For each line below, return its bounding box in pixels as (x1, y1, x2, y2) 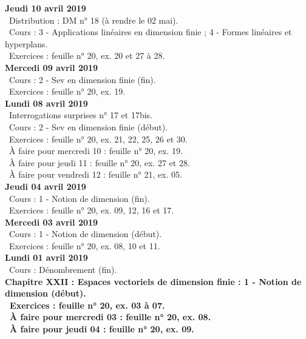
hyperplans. (5, 37, 48, 50)
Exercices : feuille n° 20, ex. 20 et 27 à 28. (8, 49, 165, 62)
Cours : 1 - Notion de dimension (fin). (8, 192, 150, 204)
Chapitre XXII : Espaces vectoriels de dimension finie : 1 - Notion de (5, 275, 302, 287)
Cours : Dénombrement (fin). (8, 263, 117, 276)
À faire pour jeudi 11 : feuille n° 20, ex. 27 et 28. (8, 156, 190, 169)
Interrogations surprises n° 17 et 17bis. (8, 109, 153, 121)
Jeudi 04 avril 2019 (5, 180, 86, 192)
